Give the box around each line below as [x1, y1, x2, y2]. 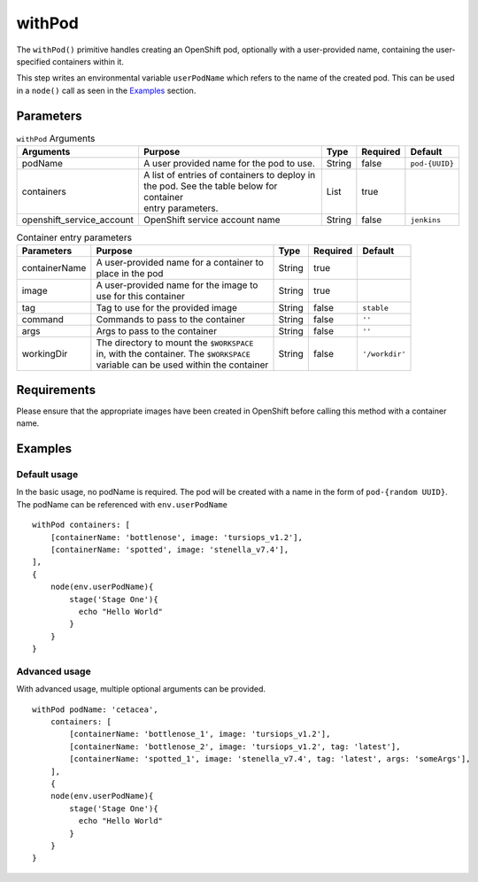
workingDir [21, 348, 68, 360]
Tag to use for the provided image [96, 302, 238, 314]
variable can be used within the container [96, 359, 269, 371]
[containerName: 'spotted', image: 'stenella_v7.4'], [50, 545, 289, 554]
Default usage [16, 468, 79, 481]
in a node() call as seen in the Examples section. [16, 85, 197, 96]
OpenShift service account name [143, 213, 281, 226]
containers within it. [51, 56, 124, 66]
